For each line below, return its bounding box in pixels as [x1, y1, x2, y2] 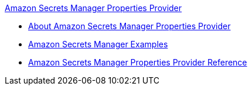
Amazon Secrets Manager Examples [28, 39, 168, 49]
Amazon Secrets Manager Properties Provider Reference [28, 57, 247, 67]
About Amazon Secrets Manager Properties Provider [28, 21, 231, 31]
